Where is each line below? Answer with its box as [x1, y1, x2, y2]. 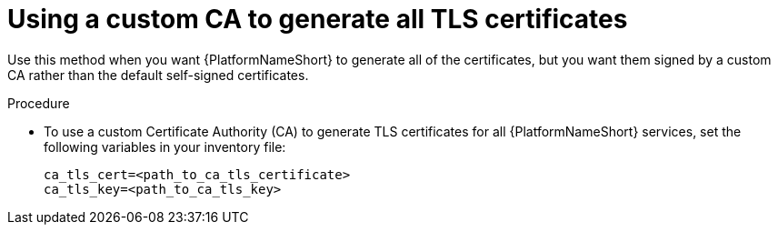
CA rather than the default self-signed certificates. [7, 66, 309, 83]
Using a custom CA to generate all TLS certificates [7, 4, 628, 35]
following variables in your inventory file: [44, 138, 286, 155]
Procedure [7, 95, 70, 111]
